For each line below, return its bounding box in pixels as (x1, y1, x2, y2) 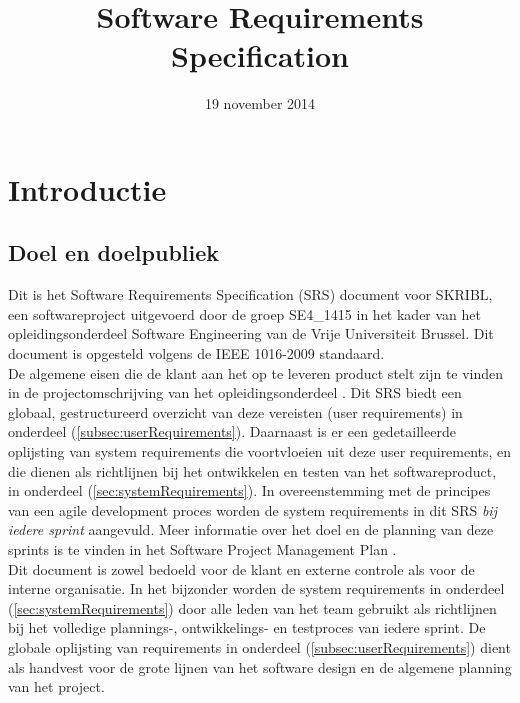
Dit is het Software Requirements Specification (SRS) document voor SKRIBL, (8, 284, 493, 305)
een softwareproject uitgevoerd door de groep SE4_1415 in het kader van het (8, 303, 482, 324)
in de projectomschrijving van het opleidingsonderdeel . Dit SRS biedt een (8, 382, 462, 403)
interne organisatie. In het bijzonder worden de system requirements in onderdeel (8, 578, 505, 599)
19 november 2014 (204, 93, 316, 114)
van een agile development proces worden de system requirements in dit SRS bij (8, 499, 497, 520)
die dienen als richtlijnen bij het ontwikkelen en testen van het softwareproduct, (8, 460, 497, 481)
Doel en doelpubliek (8, 237, 220, 268)
